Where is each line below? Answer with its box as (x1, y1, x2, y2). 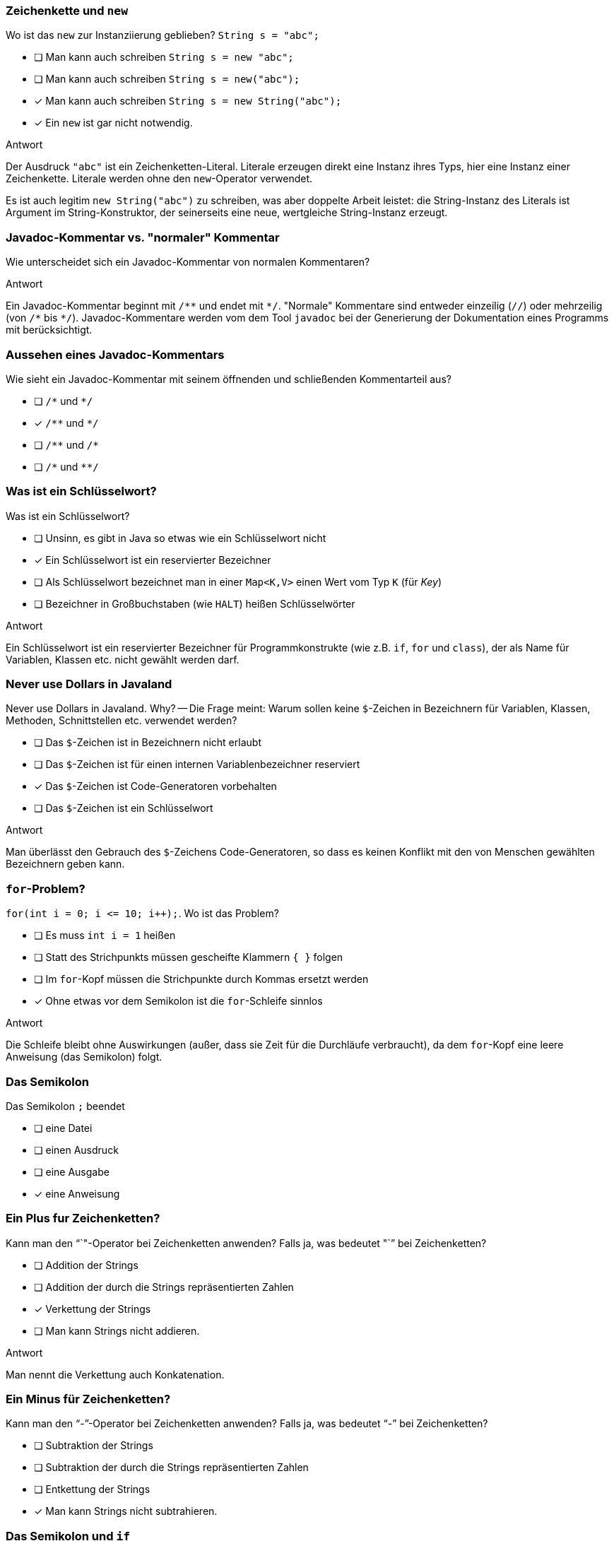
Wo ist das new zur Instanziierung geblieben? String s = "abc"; (6, 29, 319, 42)
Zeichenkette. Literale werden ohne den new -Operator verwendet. (6, 172, 313, 185)
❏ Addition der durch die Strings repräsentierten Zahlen (34, 1280, 294, 1293)
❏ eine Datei (34, 1121, 93, 1134)
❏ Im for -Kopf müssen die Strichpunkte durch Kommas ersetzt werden (34, 973, 369, 986)
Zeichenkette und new (6, 4, 129, 18)
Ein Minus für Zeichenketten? (6, 1392, 171, 1406)
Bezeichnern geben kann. (6, 858, 125, 870)
